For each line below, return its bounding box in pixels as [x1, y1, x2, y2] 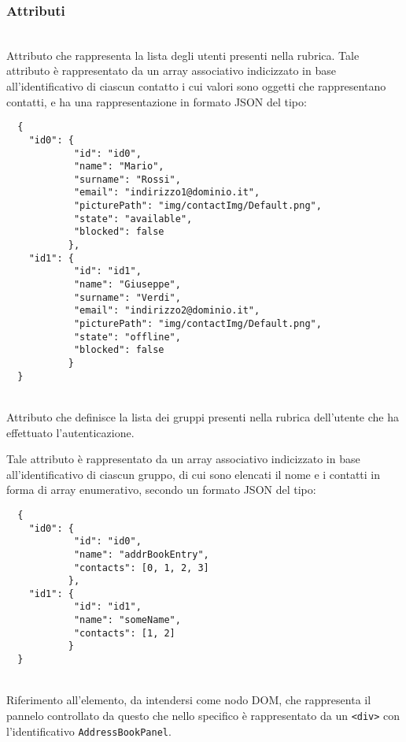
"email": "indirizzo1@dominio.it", [73, 187, 260, 198]
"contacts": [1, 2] [73, 627, 175, 639]
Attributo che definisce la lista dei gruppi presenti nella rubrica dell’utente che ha [6, 408, 399, 425]
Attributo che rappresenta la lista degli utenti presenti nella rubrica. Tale [6, 46, 360, 63]
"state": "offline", [73, 331, 181, 343]
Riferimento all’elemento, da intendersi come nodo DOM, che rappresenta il [6, 692, 371, 708]
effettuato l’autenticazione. [6, 424, 135, 440]
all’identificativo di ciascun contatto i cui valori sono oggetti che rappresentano [6, 78, 386, 94]
